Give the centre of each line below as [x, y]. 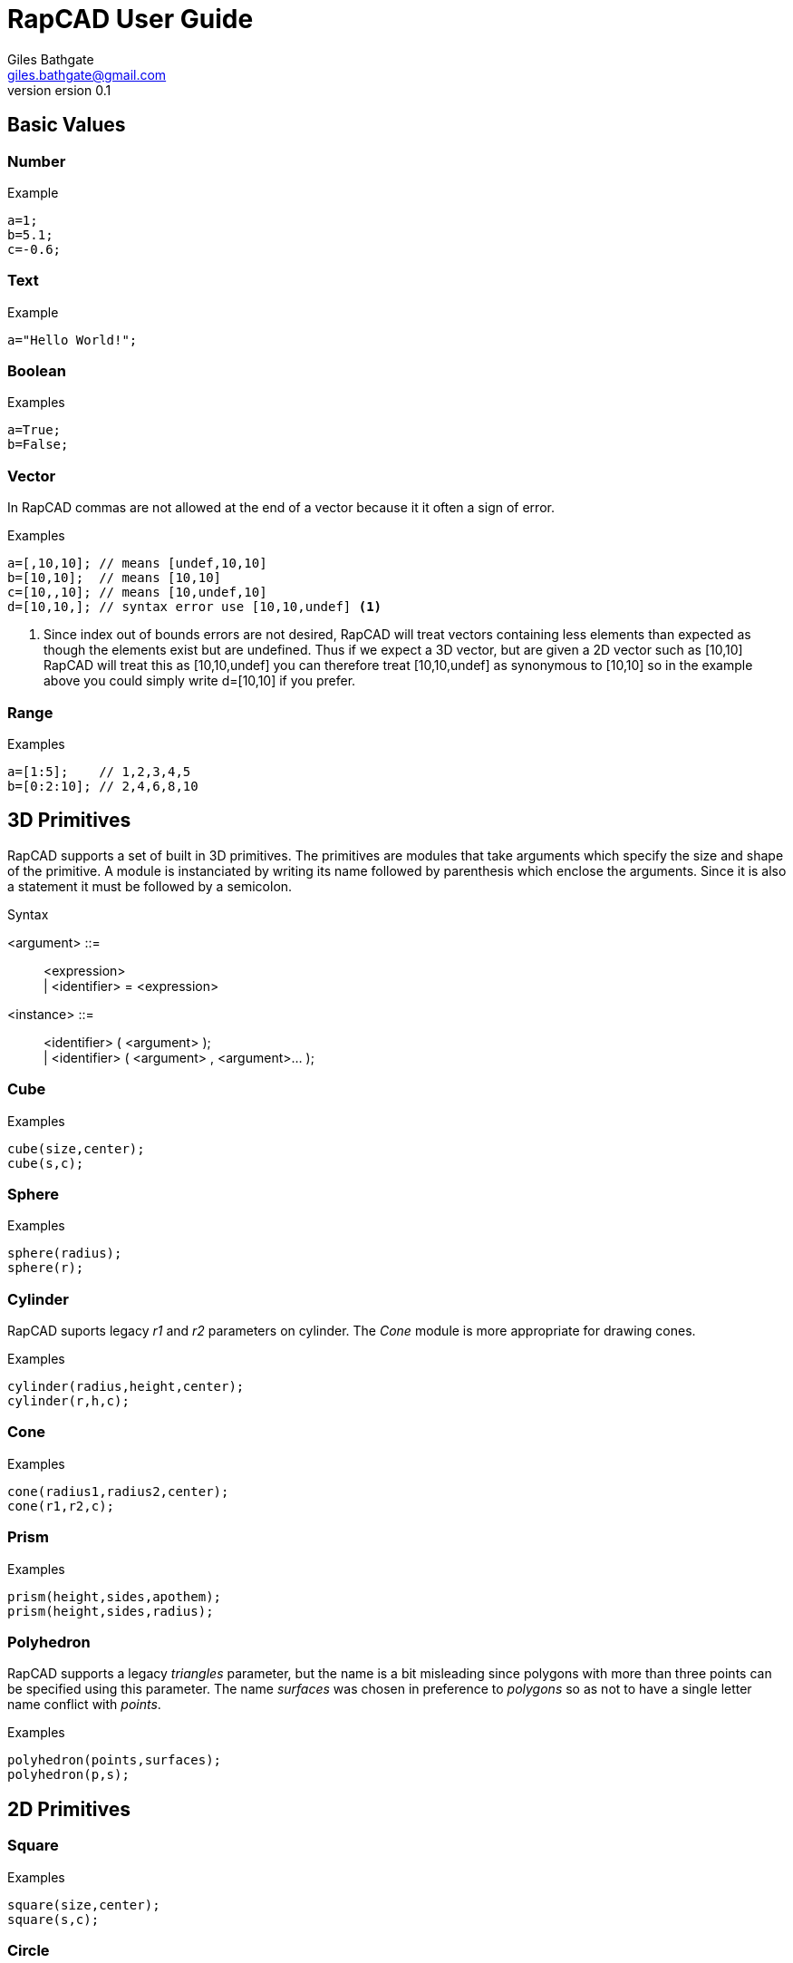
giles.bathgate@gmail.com [87, 74]
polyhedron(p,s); [68, 1775]
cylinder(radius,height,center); [126, 1387]
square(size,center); [84, 1905]
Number [37, 161]
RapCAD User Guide [131, 19]
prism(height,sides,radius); [111, 1611]
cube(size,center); [76, 1148]
